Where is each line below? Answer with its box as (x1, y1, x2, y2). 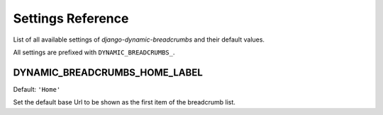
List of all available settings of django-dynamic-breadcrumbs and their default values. (13, 35, 265, 44)
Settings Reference (13, 11, 129, 26)
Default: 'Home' (13, 85, 61, 93)
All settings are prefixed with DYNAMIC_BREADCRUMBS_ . (13, 48, 175, 56)
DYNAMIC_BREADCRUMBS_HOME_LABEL (13, 66, 204, 78)
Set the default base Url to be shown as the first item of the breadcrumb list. (13, 98, 235, 107)
